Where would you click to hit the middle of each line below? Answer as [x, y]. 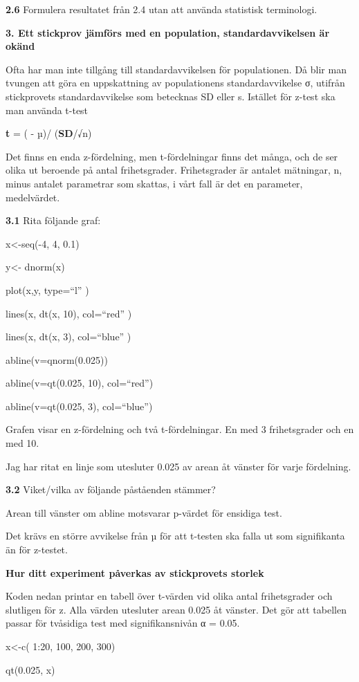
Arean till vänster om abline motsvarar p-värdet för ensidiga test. [144, 512]
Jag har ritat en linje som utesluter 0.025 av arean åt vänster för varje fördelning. [178, 466]
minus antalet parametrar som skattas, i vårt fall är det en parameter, [154, 183]
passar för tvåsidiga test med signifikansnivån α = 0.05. [123, 623]
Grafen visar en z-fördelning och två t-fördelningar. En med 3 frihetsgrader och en [180, 429]
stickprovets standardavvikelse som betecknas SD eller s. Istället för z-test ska [171, 96]
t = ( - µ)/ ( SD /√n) [49, 133]
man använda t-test [47, 110]
